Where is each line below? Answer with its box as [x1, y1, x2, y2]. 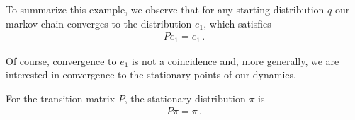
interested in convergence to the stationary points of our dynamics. [6, 67, 296, 82]
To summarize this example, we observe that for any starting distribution [6, 2, 325, 16]
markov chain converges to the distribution [6, 16, 192, 30]
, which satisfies [203, 16, 271, 30]
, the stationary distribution [124, 90, 246, 105]
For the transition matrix [6, 90, 115, 105]
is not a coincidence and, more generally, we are [132, 53, 339, 68]
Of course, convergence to [6, 53, 117, 68]
